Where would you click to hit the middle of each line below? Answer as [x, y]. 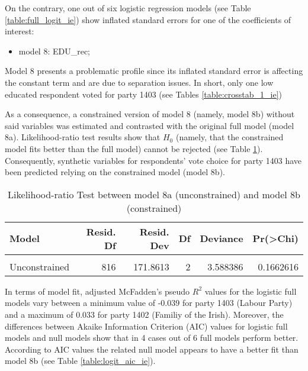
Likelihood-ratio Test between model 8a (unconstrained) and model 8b [154, 194]
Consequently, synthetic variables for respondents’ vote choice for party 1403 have [153, 160]
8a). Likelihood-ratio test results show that [83, 137]
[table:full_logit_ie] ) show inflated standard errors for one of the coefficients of [148, 19]
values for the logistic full [251, 291]
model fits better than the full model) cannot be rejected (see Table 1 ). [134, 148]
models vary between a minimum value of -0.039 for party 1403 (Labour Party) [149, 303]
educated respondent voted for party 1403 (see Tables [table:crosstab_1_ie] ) [143, 94]
